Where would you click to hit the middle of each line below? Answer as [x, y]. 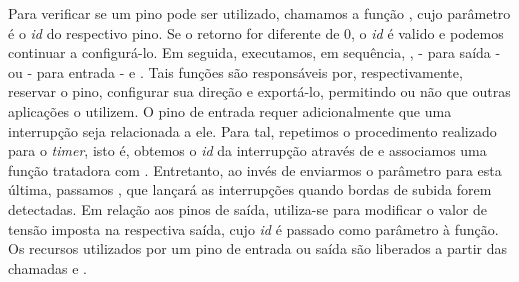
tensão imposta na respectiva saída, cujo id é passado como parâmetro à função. [253, 228]
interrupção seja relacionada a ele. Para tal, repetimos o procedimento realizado [252, 130]
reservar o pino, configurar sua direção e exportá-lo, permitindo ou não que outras [259, 91]
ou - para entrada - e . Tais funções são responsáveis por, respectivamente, [235, 71]
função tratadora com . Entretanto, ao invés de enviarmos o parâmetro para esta [255, 169]
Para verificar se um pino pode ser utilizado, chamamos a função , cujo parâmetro [259, 13]
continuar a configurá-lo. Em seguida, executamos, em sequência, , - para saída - [254, 52]
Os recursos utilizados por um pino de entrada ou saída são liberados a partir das [258, 248]
